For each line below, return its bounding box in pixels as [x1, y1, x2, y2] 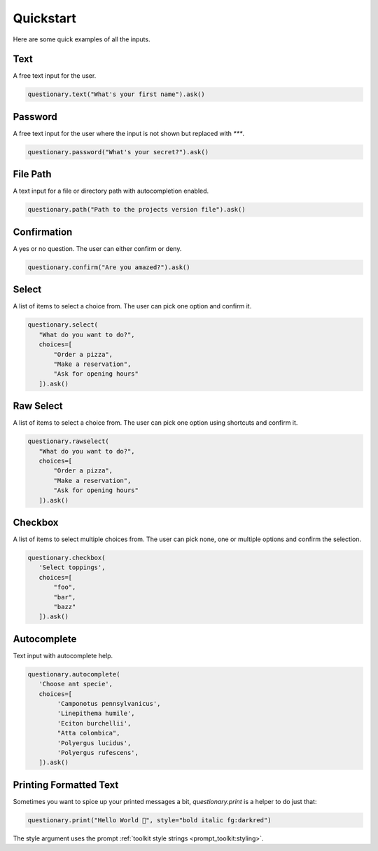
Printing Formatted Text [13, 779, 119, 791]
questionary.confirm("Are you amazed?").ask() [27, 263, 190, 271]
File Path [13, 168, 52, 180]
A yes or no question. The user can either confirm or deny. [13, 244, 182, 252]
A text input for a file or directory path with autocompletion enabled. [13, 186, 209, 196]
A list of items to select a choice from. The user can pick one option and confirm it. [13, 302, 252, 311]
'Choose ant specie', [38, 680, 113, 688]
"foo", [53, 583, 76, 592]
